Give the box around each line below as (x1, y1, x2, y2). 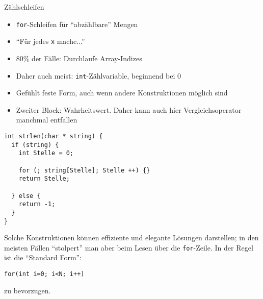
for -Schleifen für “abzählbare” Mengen (16, 18, 138, 29)
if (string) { (11, 141, 59, 148)
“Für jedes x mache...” (16, 36, 85, 46)
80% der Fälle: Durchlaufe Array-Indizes (16, 53, 142, 63)
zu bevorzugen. (4, 285, 51, 295)
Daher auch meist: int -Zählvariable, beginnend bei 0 (16, 70, 181, 81)
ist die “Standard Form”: (4, 252, 82, 263)
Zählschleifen (4, 2, 44, 12)
